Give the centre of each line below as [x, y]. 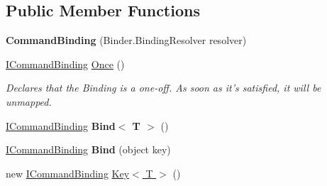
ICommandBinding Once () [65, 64]
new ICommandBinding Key [68, 173]
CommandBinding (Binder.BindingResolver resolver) [126, 40]
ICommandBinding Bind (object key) [88, 149]
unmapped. [29, 101]
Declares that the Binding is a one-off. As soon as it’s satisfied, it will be [163, 88]
